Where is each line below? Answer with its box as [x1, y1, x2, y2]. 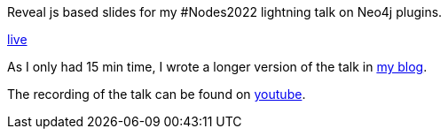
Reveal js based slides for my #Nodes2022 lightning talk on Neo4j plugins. [7, 4, 443, 19]
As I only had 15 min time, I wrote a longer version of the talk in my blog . [7, 59, 428, 74]
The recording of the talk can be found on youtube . [7, 87, 306, 102]
